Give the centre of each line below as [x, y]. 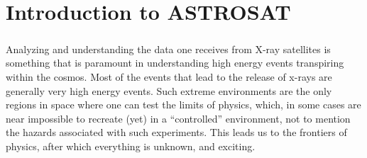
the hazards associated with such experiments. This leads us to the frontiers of [176, 132]
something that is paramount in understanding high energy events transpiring [175, 63]
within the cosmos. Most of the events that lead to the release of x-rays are [169, 76]
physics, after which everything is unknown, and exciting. [131, 146]
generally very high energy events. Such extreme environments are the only [169, 90]
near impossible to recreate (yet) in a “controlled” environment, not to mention [178, 118]
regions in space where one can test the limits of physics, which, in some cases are [183, 105]
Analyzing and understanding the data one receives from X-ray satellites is [168, 49]
